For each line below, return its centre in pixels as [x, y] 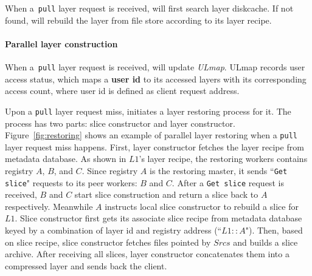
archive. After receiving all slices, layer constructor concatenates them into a [147, 254]
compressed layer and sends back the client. [86, 265]
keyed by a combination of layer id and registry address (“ [113, 230]
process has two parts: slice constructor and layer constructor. [120, 123]
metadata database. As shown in [66, 159]
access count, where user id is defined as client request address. [122, 91]
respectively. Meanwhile [49, 206]
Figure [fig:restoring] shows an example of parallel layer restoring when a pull [151, 135]
